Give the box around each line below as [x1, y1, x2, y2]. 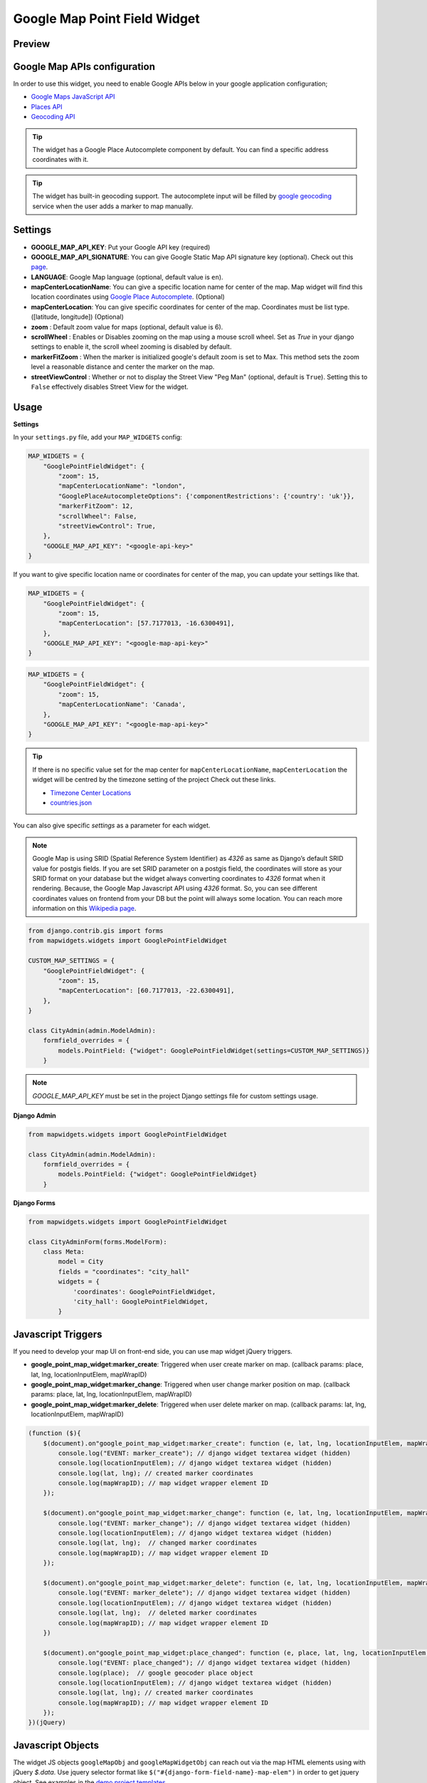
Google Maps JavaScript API [31, 93, 115, 101]
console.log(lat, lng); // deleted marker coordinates [58, 1609, 258, 1617]
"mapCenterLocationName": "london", [58, 482, 186, 490]
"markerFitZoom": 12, [58, 502, 134, 510]
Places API [31, 102, 63, 111]
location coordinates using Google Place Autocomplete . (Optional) [31, 292, 226, 301]
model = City [58, 1257, 104, 1266]
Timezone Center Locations [50, 788, 132, 797]
